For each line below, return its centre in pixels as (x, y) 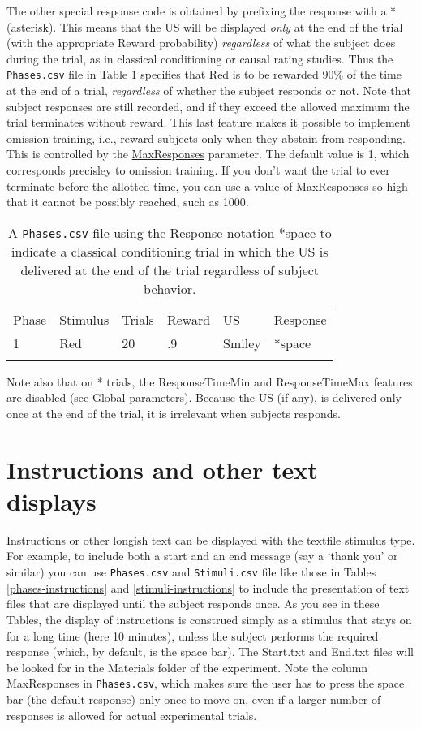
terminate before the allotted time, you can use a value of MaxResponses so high (207, 185)
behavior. (170, 288)
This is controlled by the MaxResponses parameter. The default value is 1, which (208, 154)
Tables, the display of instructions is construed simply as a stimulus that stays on (209, 619)
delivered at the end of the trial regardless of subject (170, 270)
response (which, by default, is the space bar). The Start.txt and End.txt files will (210, 651)
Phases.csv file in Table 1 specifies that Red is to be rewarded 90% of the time (204, 74)
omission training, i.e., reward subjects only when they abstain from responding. (206, 138)
